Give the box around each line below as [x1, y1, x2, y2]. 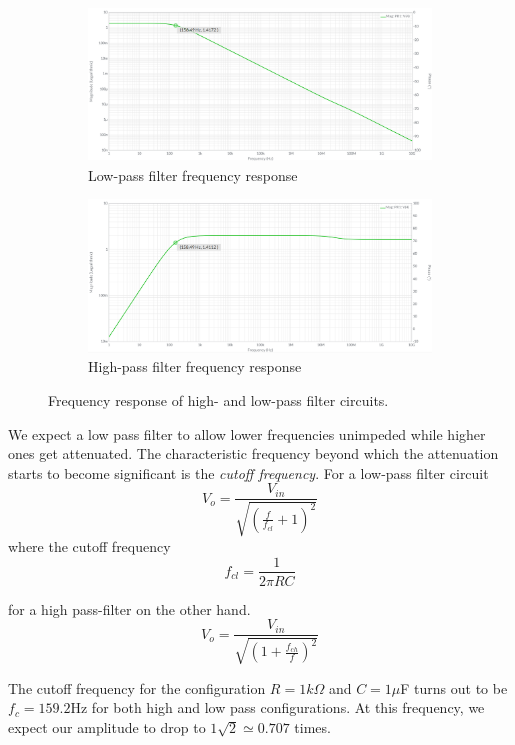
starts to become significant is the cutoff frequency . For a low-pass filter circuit [8, 462, 489, 483]
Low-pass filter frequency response [88, 164, 298, 185]
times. [294, 716, 331, 737]
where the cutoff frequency [8, 535, 171, 556]
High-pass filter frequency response [88, 356, 302, 377]
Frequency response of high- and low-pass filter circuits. [48, 390, 389, 411]
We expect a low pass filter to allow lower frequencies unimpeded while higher [8, 423, 486, 444]
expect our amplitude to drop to [8, 716, 206, 737]
